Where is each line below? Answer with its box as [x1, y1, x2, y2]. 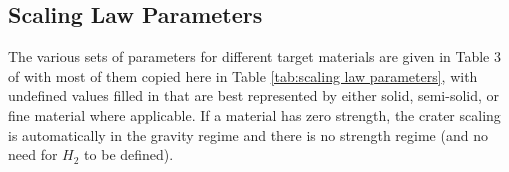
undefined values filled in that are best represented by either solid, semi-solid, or [8, 85, 500, 106]
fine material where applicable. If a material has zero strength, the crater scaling [8, 104, 501, 125]
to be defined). [84, 144, 174, 165]
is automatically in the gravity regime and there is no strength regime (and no [8, 124, 488, 145]
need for [8, 144, 58, 165]
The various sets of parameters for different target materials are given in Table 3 [8, 46, 501, 67]
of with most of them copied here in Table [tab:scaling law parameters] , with [8, 65, 478, 86]
